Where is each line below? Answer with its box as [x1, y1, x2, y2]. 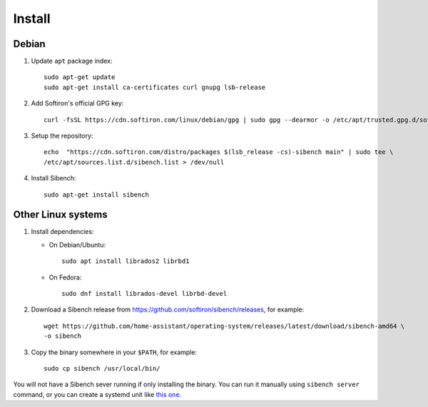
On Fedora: [49, 273, 82, 282]
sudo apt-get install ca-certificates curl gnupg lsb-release [44, 83, 266, 91]
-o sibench [44, 332, 82, 340]
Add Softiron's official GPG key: [31, 99, 124, 108]
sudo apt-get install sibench [44, 190, 150, 199]
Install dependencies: [31, 227, 94, 236]
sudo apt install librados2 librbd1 [61, 257, 190, 265]
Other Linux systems [13, 209, 108, 221]
